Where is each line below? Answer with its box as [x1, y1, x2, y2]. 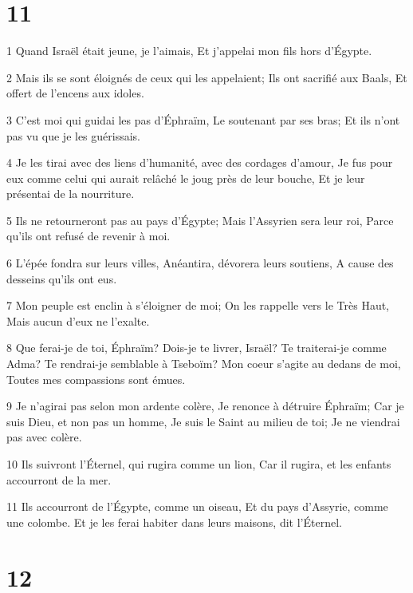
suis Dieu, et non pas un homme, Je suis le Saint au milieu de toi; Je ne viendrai [6, 413, 400, 429]
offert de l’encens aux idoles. [6, 85, 144, 101]
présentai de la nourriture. [6, 185, 135, 202]
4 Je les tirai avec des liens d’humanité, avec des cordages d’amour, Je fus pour [6, 154, 393, 171]
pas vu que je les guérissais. [6, 127, 141, 144]
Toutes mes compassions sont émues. [6, 370, 186, 387]
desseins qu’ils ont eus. [6, 270, 117, 287]
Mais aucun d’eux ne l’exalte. [6, 312, 150, 329]
